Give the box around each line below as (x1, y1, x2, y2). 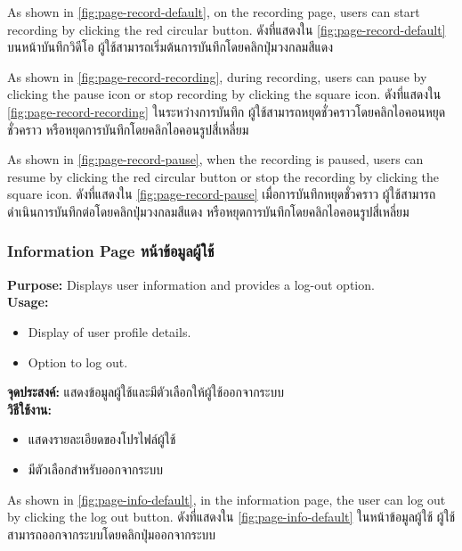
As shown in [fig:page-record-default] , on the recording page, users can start (7, 3, 420, 21)
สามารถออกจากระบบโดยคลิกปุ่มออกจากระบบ (7, 524, 216, 543)
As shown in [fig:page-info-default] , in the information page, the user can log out (7, 489, 446, 508)
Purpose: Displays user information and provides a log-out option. (7, 275, 375, 293)
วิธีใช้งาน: (7, 399, 52, 418)
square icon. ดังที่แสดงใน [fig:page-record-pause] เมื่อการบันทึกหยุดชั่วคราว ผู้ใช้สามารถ (7, 185, 436, 203)
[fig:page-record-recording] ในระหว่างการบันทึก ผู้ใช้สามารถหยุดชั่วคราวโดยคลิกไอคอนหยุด (7, 102, 446, 120)
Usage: (7, 292, 49, 311)
